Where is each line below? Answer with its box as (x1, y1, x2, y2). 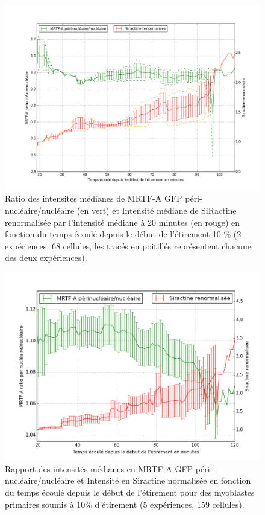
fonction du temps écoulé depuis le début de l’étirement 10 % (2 (5, 228, 242, 240)
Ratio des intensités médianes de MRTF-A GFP (5, 192, 182, 205)
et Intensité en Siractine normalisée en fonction (76, 474, 251, 487)
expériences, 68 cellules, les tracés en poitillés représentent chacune (5, 239, 251, 252)
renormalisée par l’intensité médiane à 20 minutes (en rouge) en (5, 216, 240, 228)
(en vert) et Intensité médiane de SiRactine (76, 204, 237, 216)
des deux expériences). (5, 251, 87, 264)
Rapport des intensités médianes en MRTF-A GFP (5, 462, 193, 475)
